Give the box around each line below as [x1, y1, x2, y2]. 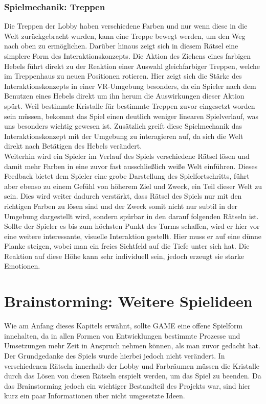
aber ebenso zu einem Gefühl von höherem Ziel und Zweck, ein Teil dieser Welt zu [4, 180, 262, 191]
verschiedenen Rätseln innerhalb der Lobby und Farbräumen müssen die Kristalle [4, 360, 260, 371]
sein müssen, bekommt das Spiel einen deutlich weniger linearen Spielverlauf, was [4, 110, 259, 121]
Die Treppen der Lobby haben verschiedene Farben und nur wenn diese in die [4, 20, 248, 31]
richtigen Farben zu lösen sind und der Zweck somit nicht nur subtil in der [4, 200, 238, 211]
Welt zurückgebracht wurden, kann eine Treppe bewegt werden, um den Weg [4, 30, 246, 41]
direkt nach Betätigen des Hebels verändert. [4, 140, 142, 151]
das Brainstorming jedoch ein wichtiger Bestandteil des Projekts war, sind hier [4, 380, 251, 391]
